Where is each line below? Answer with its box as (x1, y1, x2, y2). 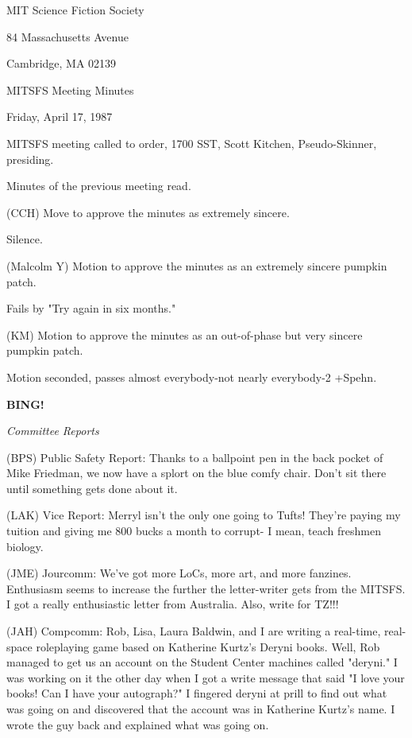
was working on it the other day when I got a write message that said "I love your (6, 669, 405, 686)
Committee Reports (6, 422, 99, 439)
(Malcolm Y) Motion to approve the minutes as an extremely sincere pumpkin (6, 257, 387, 274)
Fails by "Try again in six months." (6, 300, 176, 317)
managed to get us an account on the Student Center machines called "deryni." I (6, 654, 398, 670)
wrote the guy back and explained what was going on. (6, 716, 269, 732)
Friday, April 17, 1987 (6, 108, 113, 125)
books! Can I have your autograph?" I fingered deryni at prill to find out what (6, 685, 387, 701)
